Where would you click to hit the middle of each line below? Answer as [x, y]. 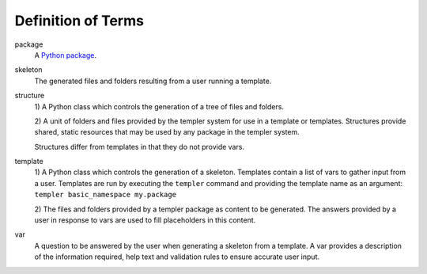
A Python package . [65, 55]
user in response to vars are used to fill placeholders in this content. [145, 220]
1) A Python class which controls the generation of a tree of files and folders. [159, 106]
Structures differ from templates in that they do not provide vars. [140, 147]
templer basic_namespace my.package [106, 195]
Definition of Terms [79, 21]
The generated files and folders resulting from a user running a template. [153, 81]
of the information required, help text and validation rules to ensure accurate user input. [177, 257]
